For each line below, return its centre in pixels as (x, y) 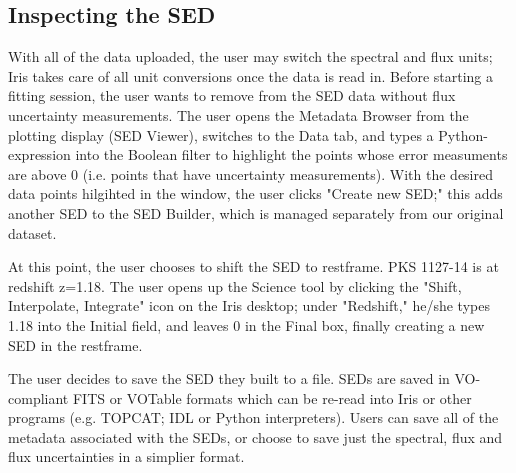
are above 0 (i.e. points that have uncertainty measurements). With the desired (251, 173)
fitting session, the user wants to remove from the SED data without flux (232, 95)
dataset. (32, 232)
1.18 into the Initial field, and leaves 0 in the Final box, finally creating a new (246, 324)
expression (39, 154)
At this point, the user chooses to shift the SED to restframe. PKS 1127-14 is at (253, 266)
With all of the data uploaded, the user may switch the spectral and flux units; (250, 56)
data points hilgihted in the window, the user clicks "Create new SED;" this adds (255, 193)
